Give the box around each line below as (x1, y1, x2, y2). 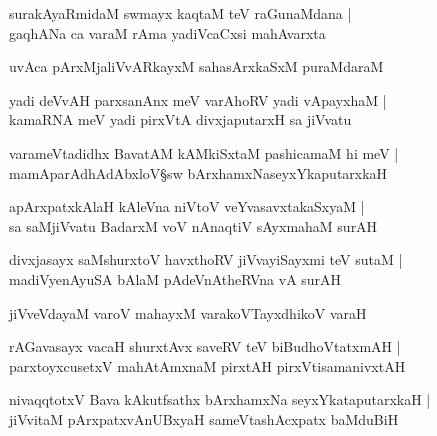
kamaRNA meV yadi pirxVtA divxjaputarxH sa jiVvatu (9, 109, 352, 130)
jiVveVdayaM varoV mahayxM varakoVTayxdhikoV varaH (9, 302, 367, 323)
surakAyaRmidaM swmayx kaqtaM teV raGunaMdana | (9, 3, 352, 23)
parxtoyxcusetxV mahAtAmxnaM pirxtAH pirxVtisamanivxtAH (9, 355, 406, 376)
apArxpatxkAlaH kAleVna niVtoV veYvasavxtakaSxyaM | (9, 196, 365, 217)
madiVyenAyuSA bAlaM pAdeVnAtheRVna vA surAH (9, 268, 342, 289)
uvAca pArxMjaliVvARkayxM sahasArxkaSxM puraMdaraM (9, 56, 384, 77)
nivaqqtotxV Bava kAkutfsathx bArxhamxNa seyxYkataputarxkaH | (9, 389, 431, 410)
